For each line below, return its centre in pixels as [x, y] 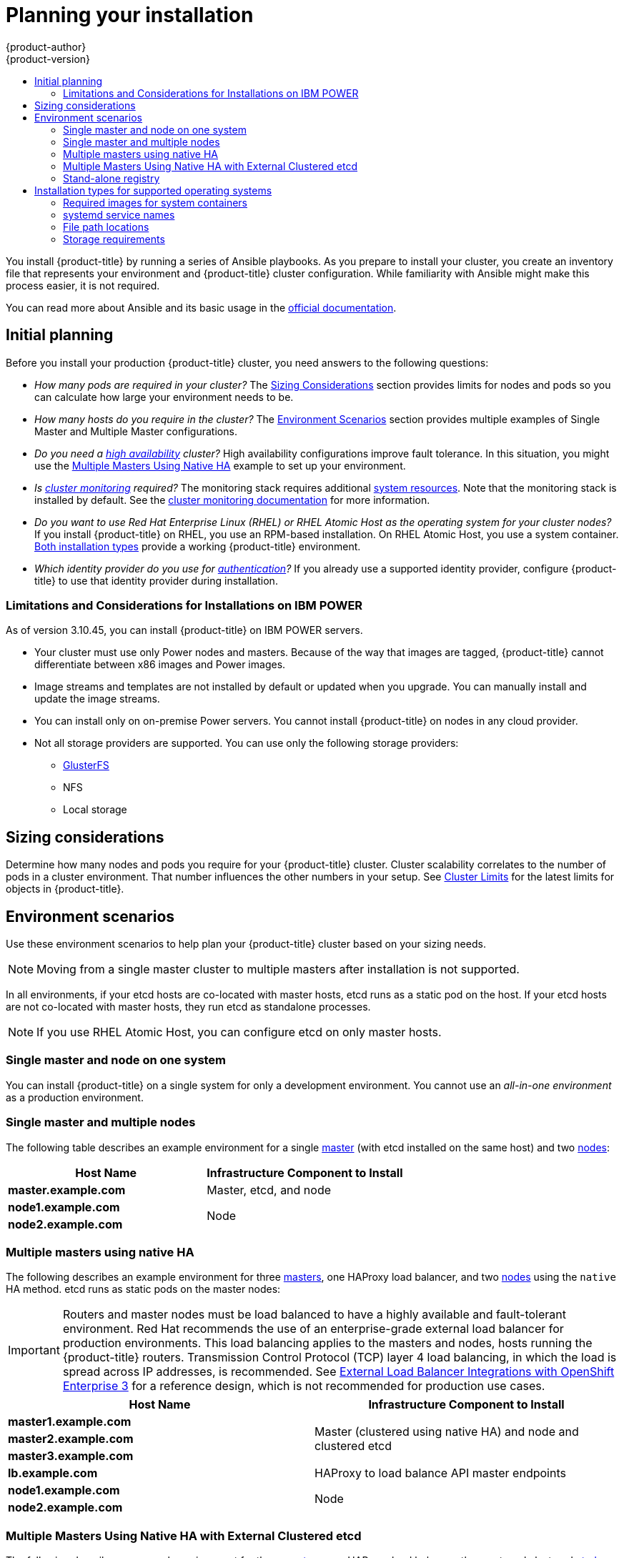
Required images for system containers [155, 202]
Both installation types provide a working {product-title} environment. [198, 546]
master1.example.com [70, 1422]
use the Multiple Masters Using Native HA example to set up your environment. [220, 465]
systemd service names [119, 214]
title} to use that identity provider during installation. [156, 580]
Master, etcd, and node [269, 1190]
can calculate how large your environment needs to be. [164, 397]
